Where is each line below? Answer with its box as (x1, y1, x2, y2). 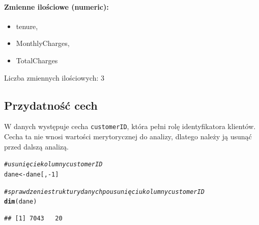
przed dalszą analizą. (4, 141, 69, 152)
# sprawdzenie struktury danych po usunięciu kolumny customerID (4, 188, 205, 195)
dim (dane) (4, 198, 37, 206)
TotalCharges (16, 55, 58, 65)
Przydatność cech (4, 97, 98, 113)
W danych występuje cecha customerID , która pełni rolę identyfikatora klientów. (4, 121, 256, 132)
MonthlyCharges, (16, 38, 70, 48)
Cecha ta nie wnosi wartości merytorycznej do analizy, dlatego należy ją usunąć (4, 131, 252, 142)
